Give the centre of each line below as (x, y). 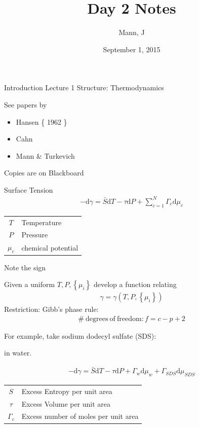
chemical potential (50, 247)
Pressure (35, 235)
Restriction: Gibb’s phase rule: (51, 309)
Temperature (42, 222)
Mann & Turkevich (45, 155)
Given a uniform (30, 284)
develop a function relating (135, 284)
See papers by (26, 104)
